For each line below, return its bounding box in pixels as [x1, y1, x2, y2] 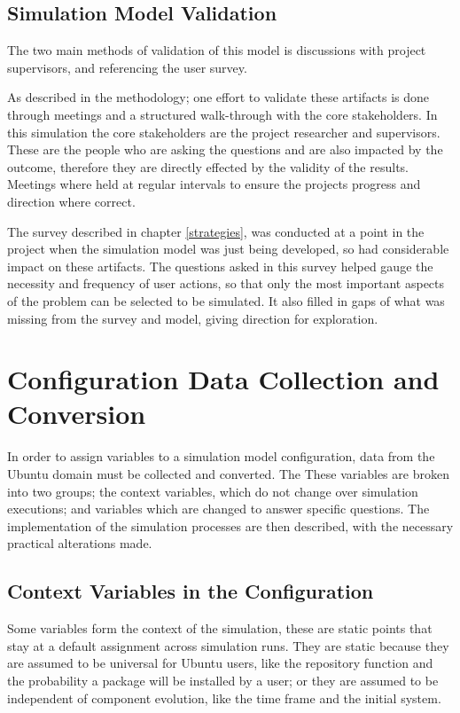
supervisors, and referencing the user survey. [7, 58, 247, 76]
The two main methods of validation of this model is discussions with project [7, 41, 426, 59]
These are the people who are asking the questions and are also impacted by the [7, 140, 443, 159]
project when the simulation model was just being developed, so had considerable [7, 239, 449, 258]
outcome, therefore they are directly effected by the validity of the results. [7, 157, 409, 176]
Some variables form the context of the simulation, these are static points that [7, 619, 433, 638]
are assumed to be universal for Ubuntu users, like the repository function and [7, 654, 433, 672]
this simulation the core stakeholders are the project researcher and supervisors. [7, 122, 441, 141]
